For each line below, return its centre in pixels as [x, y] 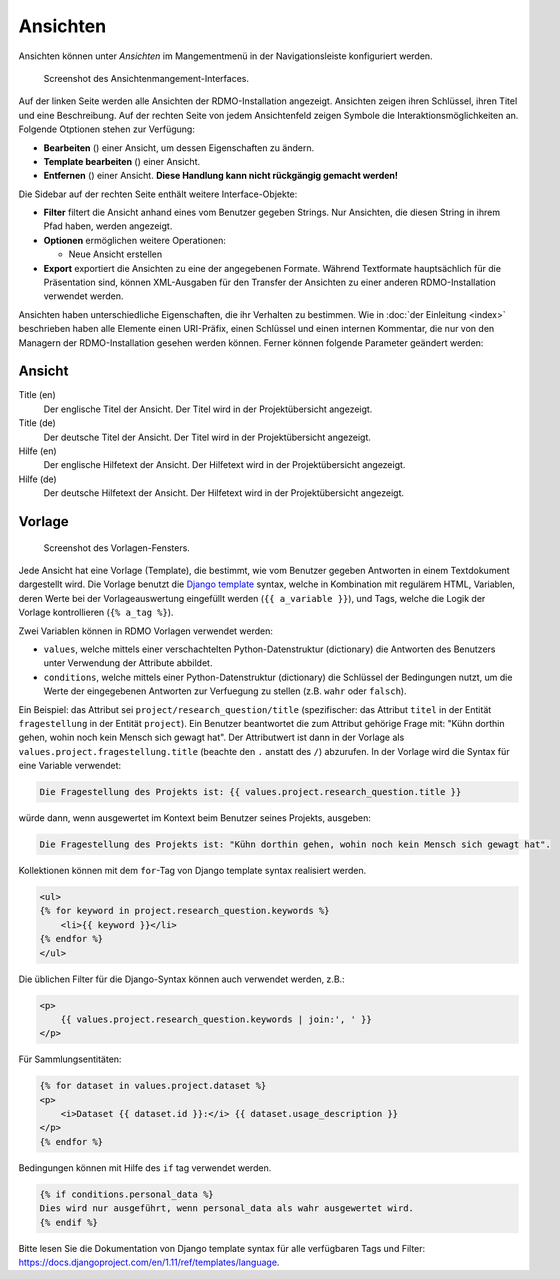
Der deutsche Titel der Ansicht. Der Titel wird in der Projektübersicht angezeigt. [207, 437]
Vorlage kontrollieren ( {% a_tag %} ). [96, 612]
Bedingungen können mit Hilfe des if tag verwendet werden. [145, 1167]
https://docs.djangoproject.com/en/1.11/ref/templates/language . [149, 1262]
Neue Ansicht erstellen [115, 254]
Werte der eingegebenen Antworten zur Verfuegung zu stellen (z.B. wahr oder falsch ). [225, 691]
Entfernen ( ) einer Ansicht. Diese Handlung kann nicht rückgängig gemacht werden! [221, 176]
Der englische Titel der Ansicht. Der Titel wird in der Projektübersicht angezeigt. [208, 409]
